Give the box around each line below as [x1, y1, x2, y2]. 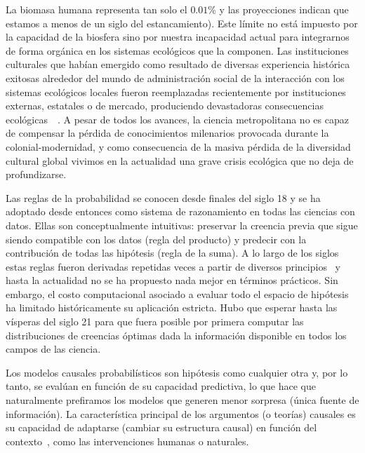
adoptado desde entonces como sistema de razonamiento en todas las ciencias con [6, 204, 355, 219]
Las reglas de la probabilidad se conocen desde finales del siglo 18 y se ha [6, 190, 321, 205]
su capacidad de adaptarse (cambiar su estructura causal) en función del [6, 420, 317, 435]
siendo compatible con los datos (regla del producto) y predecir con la [6, 231, 307, 246]
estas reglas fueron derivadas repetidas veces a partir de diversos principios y [6, 259, 340, 273]
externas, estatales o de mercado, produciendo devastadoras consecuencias [6, 98, 324, 113]
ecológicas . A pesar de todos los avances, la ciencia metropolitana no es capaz [6, 111, 349, 126]
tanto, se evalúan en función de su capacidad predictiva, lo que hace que [6, 379, 316, 393]
